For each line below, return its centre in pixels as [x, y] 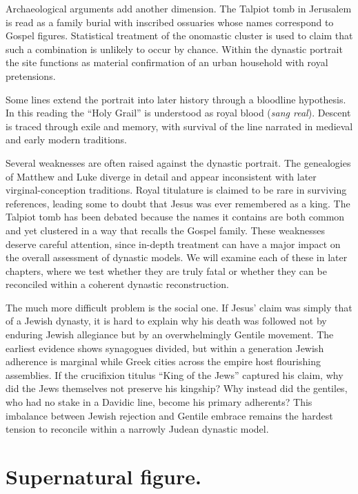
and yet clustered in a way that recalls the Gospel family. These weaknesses [166, 230]
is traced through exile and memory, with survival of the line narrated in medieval [179, 126]
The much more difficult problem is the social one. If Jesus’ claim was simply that [179, 307]
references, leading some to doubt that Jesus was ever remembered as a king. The [178, 203]
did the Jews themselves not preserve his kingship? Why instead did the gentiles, [177, 388]
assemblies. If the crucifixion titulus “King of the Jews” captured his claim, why [175, 374]
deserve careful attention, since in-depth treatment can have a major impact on [173, 244]
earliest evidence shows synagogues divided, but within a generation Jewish [165, 348]
